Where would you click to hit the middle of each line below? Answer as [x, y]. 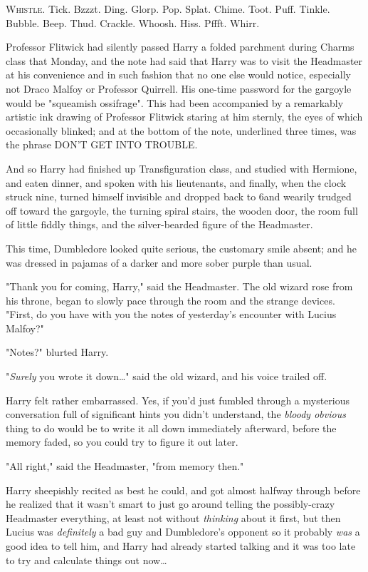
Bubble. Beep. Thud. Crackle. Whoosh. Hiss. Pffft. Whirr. [133, 22]
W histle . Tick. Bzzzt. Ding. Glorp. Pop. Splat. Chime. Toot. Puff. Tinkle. [168, 9]
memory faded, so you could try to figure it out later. [122, 442]
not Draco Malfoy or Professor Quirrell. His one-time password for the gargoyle [179, 88]
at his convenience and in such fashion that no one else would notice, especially [178, 75]
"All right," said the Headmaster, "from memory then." [125, 466]
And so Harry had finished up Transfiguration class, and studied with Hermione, [182, 168]
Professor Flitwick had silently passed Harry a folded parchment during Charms [180, 47]
